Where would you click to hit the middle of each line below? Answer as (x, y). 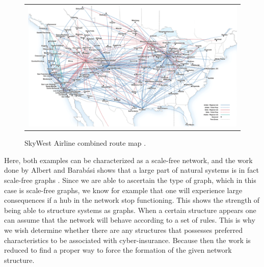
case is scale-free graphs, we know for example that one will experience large (123, 190)
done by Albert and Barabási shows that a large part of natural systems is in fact (131, 170)
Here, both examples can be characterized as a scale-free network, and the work (128, 160)
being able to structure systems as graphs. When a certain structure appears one (130, 210)
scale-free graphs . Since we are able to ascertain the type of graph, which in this (130, 180)
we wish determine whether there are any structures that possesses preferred (123, 230)
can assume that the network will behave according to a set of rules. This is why (130, 220)
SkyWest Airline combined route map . (85, 143)
